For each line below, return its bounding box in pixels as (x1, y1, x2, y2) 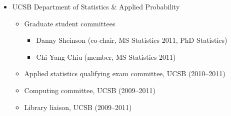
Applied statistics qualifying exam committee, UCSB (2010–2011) (24, 68, 225, 79)
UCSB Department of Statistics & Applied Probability (12, 1, 180, 11)
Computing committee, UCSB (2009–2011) (24, 85, 155, 95)
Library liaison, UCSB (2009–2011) (24, 102, 132, 112)
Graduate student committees (24, 18, 115, 28)
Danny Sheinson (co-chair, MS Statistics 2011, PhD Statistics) (36, 35, 227, 45)
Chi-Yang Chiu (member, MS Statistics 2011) (36, 51, 176, 62)
